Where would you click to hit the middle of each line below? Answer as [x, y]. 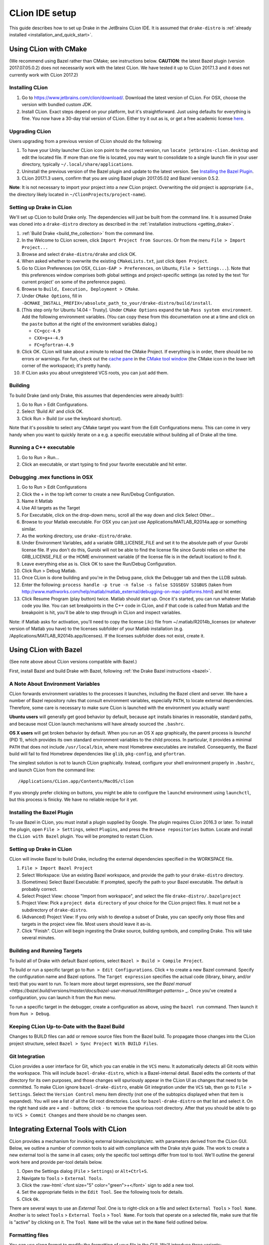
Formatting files [29, 1235]
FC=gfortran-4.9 [54, 345]
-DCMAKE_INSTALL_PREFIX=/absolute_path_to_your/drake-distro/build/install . [117, 303]
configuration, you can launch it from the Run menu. [63, 997]
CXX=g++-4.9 [49, 338]
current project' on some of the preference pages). [74, 282]
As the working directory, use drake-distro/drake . [77, 536]
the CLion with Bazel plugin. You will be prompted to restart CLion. [81, 836]
